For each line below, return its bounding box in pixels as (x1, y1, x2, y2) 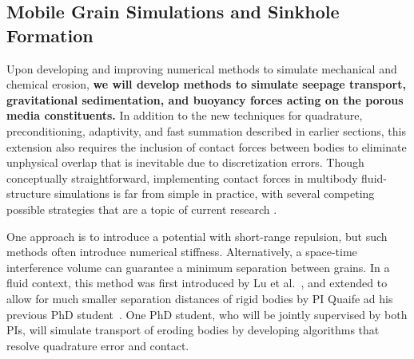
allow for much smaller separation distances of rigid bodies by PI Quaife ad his (6, 290, 393, 306)
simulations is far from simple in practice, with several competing (54, 185, 375, 202)
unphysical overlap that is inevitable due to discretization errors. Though (6, 154, 364, 171)
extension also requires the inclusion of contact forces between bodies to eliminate (6, 138, 407, 155)
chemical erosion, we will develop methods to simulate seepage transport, (6, 76, 406, 93)
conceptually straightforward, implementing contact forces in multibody (6, 169, 358, 186)
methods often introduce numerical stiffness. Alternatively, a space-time (6, 243, 357, 260)
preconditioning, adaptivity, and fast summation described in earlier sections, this (6, 122, 407, 139)
